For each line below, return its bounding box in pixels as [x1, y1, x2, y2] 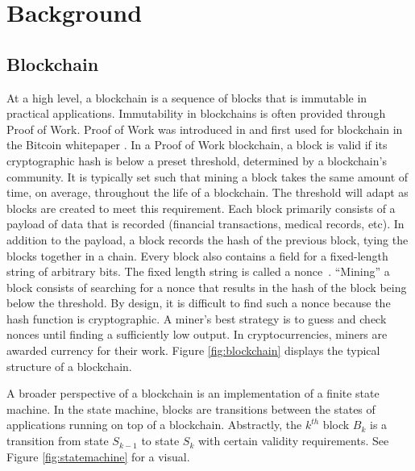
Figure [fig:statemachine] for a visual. [6, 448, 190, 465]
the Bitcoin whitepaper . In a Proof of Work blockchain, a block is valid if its [6, 136, 388, 153]
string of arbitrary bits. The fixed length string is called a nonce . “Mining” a [6, 263, 390, 280]
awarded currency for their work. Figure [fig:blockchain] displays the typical [6, 342, 380, 359]
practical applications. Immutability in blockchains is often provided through [6, 105, 386, 122]
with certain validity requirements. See [197, 432, 389, 449]
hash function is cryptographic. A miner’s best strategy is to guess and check [6, 310, 387, 327]
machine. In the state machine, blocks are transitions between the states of [6, 400, 376, 417]
